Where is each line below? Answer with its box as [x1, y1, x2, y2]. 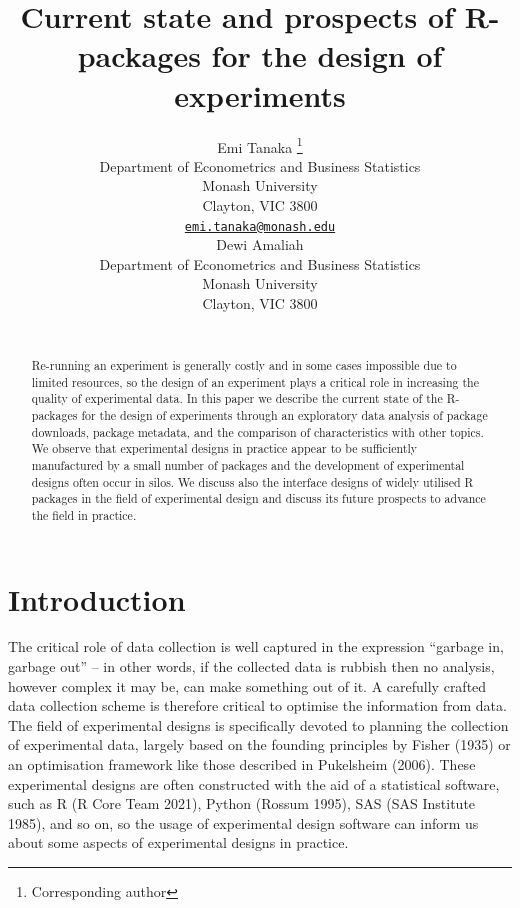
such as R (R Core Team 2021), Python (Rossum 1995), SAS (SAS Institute [8, 793, 476, 814]
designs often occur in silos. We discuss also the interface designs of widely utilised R [31, 473, 474, 490]
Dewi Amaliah [216, 234, 304, 255]
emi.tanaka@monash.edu [184, 219, 336, 234]
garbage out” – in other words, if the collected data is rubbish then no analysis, [8, 656, 495, 677]
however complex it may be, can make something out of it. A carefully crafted [8, 675, 487, 696]
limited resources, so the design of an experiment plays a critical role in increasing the [31, 373, 479, 390]
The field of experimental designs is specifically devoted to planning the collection [8, 714, 509, 735]
